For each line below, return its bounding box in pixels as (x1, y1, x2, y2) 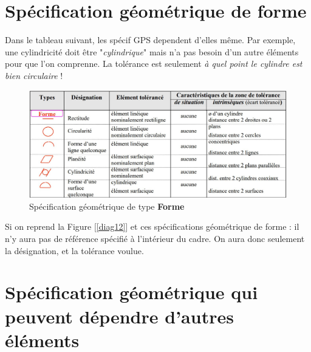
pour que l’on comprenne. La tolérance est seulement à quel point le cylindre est (5, 57, 302, 70)
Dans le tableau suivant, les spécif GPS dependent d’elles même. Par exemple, (5, 33, 296, 46)
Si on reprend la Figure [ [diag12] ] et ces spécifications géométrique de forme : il (5, 220, 299, 233)
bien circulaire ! (5, 69, 63, 81)
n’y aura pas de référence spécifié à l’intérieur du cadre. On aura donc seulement (5, 232, 305, 245)
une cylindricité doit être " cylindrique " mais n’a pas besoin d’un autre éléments (5, 45, 299, 58)
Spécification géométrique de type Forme (29, 199, 185, 212)
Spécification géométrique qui (5, 280, 258, 305)
